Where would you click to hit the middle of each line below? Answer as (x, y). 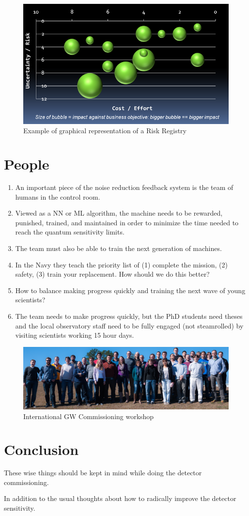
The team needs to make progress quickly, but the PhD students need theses (129, 316)
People (27, 164)
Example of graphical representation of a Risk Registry (105, 131)
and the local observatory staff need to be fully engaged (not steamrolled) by (129, 325)
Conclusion (41, 449)
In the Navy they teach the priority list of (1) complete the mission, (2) (121, 264)
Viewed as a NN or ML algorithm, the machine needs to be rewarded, (119, 213)
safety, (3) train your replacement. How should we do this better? (112, 274)
